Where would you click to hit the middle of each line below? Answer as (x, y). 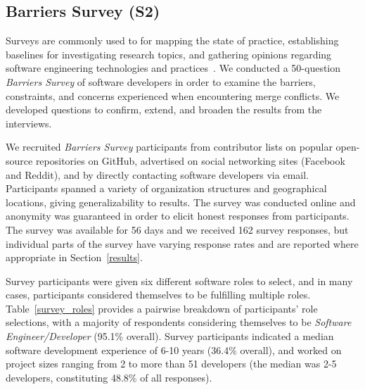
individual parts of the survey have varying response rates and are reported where (182, 243)
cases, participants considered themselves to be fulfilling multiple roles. (158, 295)
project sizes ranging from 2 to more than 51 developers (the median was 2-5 (171, 364)
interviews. (29, 123)
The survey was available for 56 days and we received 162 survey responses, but (177, 229)
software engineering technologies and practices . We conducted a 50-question (173, 68)
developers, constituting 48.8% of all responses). (109, 377)
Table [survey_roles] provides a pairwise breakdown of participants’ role (162, 308)
